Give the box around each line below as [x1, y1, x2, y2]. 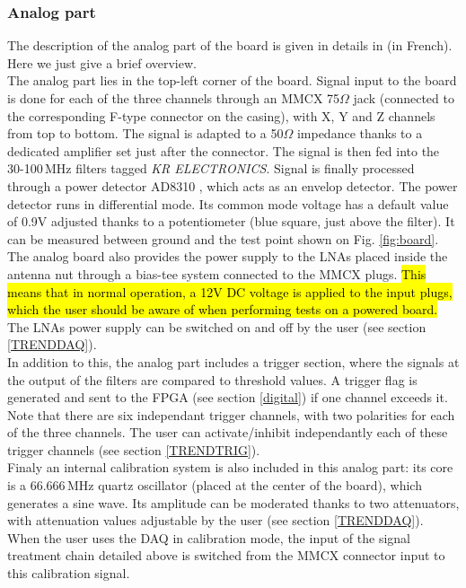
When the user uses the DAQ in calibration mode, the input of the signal [7, 528, 410, 547]
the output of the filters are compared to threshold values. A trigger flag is [7, 370, 418, 389]
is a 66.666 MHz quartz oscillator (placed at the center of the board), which [7, 476, 422, 495]
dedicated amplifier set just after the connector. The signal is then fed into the [7, 141, 440, 160]
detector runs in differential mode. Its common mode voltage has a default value [7, 194, 449, 213]
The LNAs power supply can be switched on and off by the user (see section [7, 317, 426, 336]
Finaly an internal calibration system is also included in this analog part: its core [7, 458, 453, 477]
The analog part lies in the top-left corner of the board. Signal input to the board [7, 71, 457, 90]
